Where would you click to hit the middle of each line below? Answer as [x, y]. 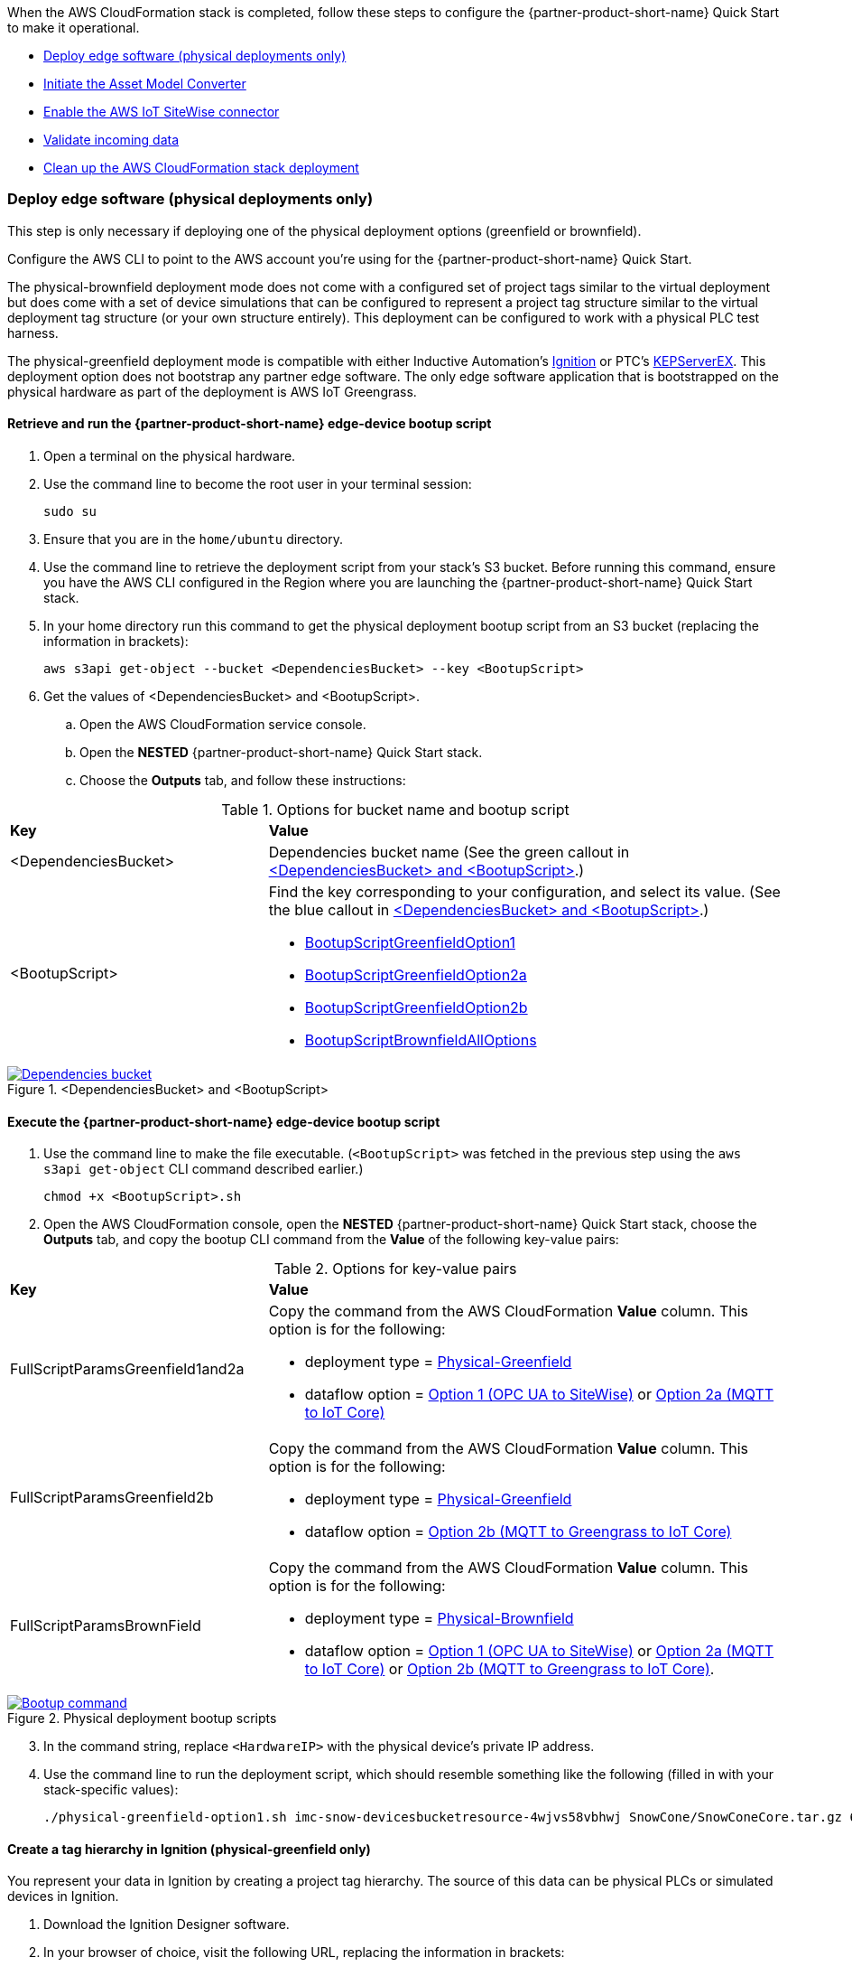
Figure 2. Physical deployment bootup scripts [142, 1719]
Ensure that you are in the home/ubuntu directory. [193, 539]
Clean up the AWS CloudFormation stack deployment [201, 168]
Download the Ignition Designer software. [167, 1925]
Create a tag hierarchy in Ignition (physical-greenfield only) [189, 1849]
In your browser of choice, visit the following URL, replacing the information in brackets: [304, 1953]
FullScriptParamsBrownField [106, 1626]
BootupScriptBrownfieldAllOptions [421, 1040]
